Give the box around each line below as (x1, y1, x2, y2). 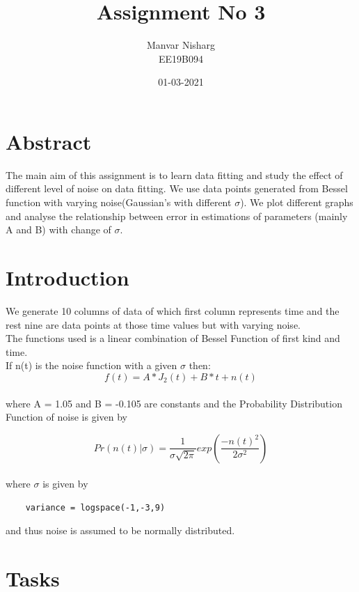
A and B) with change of (6, 222, 111, 237)
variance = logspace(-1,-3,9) (25, 502, 166, 513)
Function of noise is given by (6, 410, 127, 424)
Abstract (6, 127, 92, 155)
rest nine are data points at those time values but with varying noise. (6, 317, 301, 332)
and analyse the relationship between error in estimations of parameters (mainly (6, 208, 348, 223)
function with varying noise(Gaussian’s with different (6, 195, 232, 210)
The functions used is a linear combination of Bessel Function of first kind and (6, 331, 340, 345)
